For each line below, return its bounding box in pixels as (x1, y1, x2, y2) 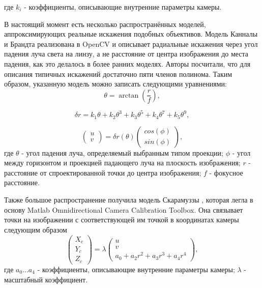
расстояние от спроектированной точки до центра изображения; (4, 167, 201, 178)
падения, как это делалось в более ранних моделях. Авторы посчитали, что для (4, 58, 251, 69)
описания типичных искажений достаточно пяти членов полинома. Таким (4, 68, 232, 79)
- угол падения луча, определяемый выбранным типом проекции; (21, 147, 223, 158)
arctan (119, 92, 139, 99)
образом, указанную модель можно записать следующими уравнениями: (4, 78, 227, 89)
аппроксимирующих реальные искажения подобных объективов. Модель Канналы (4, 28, 258, 39)
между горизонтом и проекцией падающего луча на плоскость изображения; (4, 157, 241, 168)
